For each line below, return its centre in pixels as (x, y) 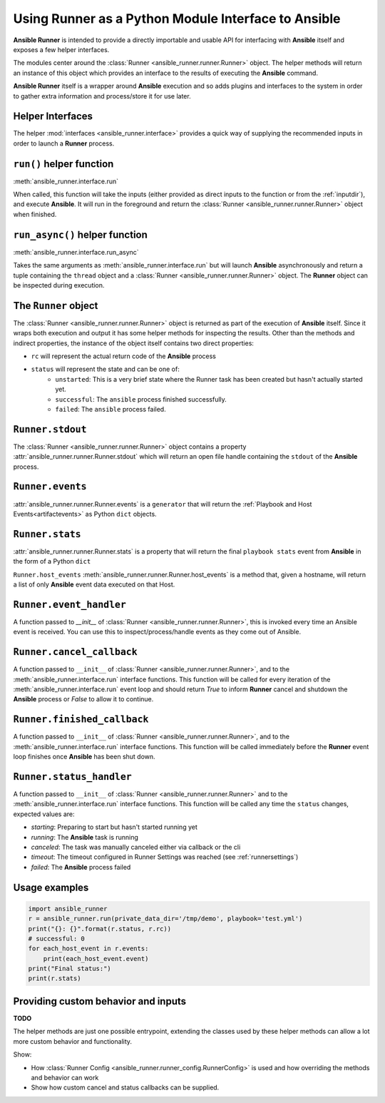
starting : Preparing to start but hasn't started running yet (114, 827)
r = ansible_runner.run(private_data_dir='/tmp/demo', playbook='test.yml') (165, 919)
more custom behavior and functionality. (72, 1041)
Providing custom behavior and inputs (100, 1001)
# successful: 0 (57, 939)
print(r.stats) (55, 979)
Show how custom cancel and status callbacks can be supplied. (125, 1087)
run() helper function (63, 164)
